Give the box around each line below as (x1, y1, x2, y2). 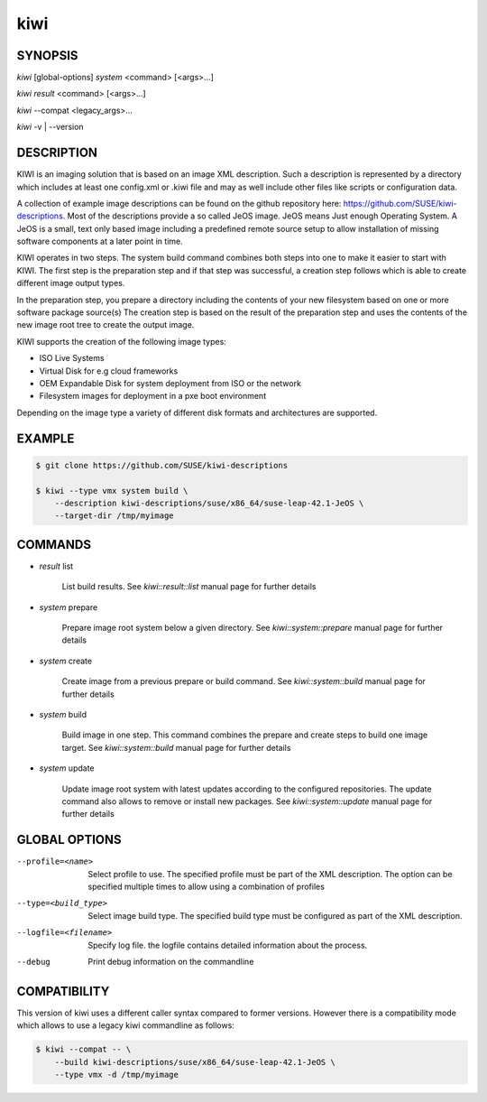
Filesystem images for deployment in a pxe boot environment (39, 391, 266, 402)
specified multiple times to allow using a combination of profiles (87, 881, 325, 892)
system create (39, 655, 93, 666)
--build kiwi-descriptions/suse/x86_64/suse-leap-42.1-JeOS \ (54, 1057, 335, 1067)
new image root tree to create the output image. (16, 319, 195, 330)
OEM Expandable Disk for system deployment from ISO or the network (39, 378, 302, 388)
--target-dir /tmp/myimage (54, 511, 175, 521)
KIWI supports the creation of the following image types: (16, 336, 227, 347)
